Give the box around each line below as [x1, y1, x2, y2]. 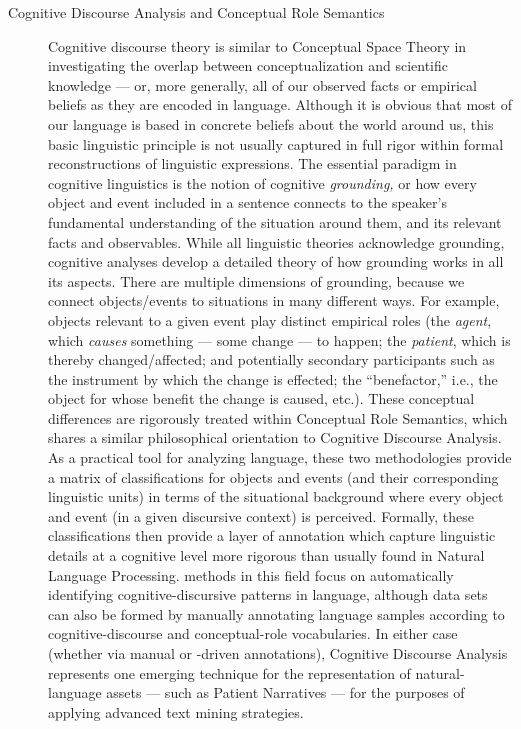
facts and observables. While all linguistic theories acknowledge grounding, [48, 231, 505, 252]
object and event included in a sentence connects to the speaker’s [48, 192, 447, 213]
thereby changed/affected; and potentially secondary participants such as [48, 349, 495, 370]
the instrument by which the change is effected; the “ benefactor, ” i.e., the [48, 368, 498, 389]
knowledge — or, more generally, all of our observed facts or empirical [48, 74, 477, 95]
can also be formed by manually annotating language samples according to [48, 603, 505, 624]
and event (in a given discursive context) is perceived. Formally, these [48, 505, 475, 526]
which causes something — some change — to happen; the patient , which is [48, 329, 511, 350]
